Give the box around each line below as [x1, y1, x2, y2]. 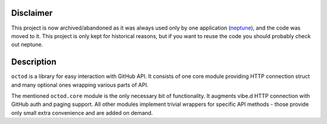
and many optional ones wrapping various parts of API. [11, 81, 148, 88]
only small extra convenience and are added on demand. [11, 109, 153, 116]
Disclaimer [11, 8, 53, 18]
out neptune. [11, 41, 44, 48]
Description [11, 57, 57, 67]
